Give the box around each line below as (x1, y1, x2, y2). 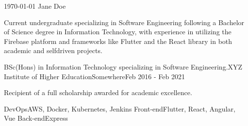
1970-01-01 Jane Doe (4, 1, 66, 11)
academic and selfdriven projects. (4, 45, 102, 56)
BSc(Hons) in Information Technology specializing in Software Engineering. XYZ (4, 61, 243, 71)
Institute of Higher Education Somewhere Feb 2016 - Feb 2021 (4, 71, 185, 81)
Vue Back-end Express (4, 113, 68, 123)
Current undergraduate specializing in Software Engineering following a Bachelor (4, 17, 245, 27)
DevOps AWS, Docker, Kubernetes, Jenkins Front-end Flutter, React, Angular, (4, 103, 235, 113)
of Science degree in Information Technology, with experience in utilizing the (4, 27, 231, 37)
